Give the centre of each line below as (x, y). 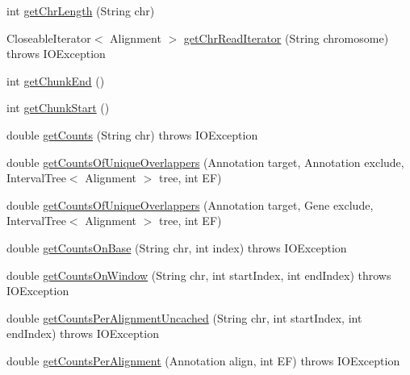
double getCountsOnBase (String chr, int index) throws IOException (177, 247)
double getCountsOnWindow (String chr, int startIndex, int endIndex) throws (199, 275)
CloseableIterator (49, 37)
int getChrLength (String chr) (81, 10)
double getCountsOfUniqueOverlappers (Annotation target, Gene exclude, (190, 204)
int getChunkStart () (58, 108)
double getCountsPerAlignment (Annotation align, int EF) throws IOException (203, 360)
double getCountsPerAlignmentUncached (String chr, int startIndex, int (184, 317)
